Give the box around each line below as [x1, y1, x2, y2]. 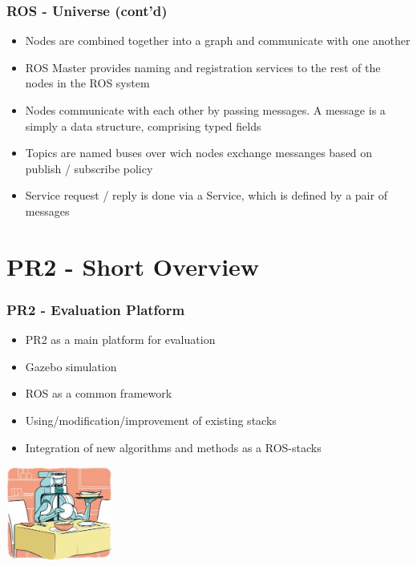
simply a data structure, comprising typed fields [25, 117, 261, 134]
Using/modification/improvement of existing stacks [25, 411, 277, 428]
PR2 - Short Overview [6, 249, 260, 282]
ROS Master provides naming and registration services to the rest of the [25, 59, 381, 75]
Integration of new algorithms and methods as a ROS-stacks [25, 439, 322, 455]
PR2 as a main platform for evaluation [25, 331, 216, 348]
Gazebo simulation [25, 358, 117, 374]
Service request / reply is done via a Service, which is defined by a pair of [25, 187, 387, 204]
